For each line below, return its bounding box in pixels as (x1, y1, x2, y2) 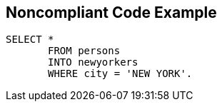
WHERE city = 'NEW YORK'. (48, 68, 193, 80)
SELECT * (6, 34, 54, 46)
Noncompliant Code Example (6, 4, 217, 21)
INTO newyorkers (48, 56, 138, 68)
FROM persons (48, 45, 121, 57)
